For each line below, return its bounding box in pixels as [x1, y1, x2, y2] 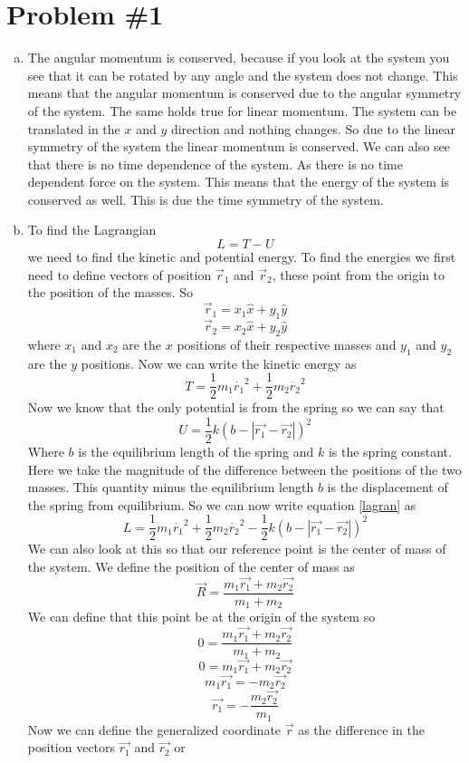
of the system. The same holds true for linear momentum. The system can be [27, 101, 457, 120]
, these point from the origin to [272, 265, 445, 284]
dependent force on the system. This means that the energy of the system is [27, 172, 450, 191]
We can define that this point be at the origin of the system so [27, 607, 376, 626]
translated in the [27, 119, 120, 138]
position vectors [27, 738, 116, 757]
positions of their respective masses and [177, 334, 397, 353]
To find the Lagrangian [27, 220, 157, 239]
